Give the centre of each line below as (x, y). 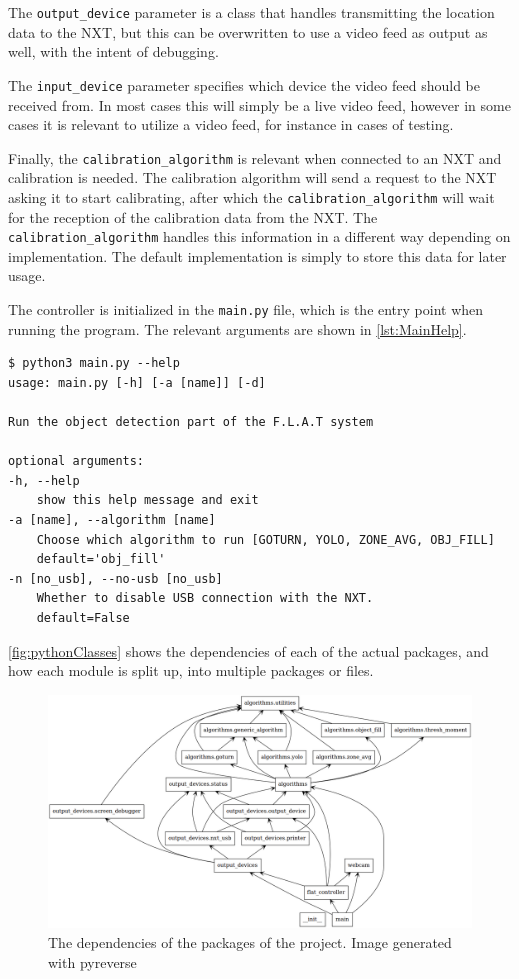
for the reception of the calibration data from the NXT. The (193, 216)
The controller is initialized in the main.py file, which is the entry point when (246, 309)
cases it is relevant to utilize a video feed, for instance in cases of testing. (231, 124)
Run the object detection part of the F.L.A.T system (191, 422)
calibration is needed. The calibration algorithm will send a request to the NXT (252, 177)
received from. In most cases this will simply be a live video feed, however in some (259, 104)
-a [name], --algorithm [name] (112, 520)
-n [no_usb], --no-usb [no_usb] (115, 578)
